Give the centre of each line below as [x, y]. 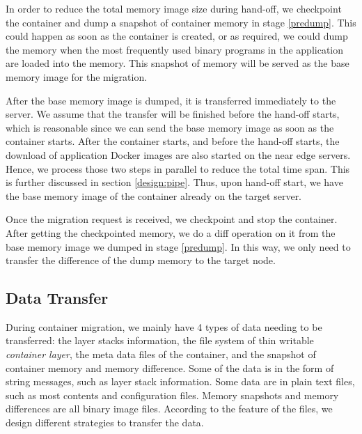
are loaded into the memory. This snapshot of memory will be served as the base [178, 63]
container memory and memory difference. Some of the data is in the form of [170, 367]
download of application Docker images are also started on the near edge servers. [178, 154]
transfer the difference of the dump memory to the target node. [141, 260]
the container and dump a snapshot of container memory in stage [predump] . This [181, 22]
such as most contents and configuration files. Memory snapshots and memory [172, 395]
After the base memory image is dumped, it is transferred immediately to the [171, 100]
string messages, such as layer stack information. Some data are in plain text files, [180, 381]
